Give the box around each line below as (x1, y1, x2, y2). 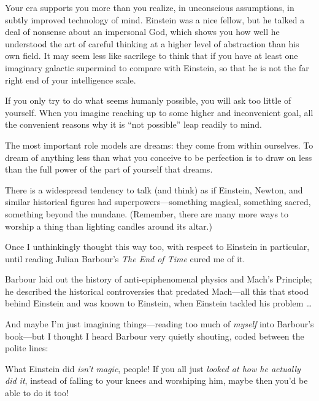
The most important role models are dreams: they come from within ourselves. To (5, 138, 313, 151)
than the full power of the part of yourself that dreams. (5, 163, 213, 176)
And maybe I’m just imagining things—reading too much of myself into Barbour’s (5, 317, 314, 330)
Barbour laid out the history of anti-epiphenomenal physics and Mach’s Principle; (5, 273, 312, 286)
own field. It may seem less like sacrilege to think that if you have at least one (5, 49, 298, 62)
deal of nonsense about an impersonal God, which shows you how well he (5, 25, 280, 38)
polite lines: (5, 341, 48, 354)
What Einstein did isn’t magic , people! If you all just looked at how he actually (5, 362, 301, 375)
